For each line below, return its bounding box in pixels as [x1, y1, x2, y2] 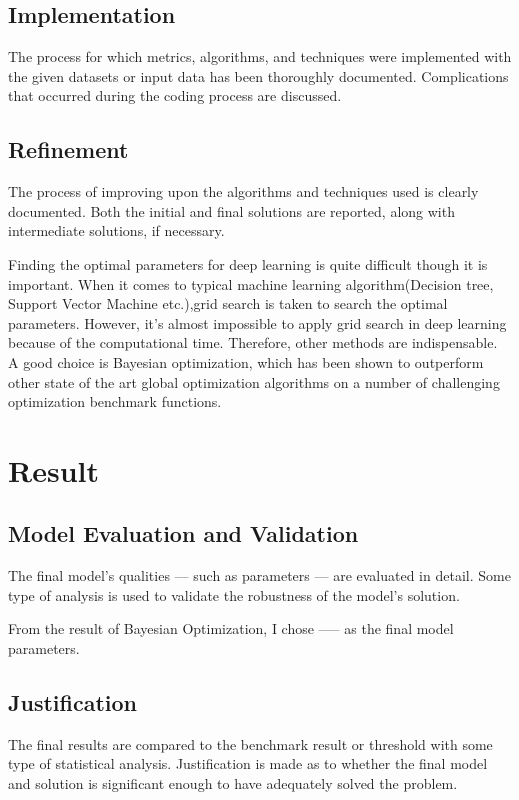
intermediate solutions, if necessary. [8, 220, 225, 241]
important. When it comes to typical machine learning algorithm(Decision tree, [8, 273, 494, 294]
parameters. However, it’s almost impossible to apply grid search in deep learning [8, 312, 507, 333]
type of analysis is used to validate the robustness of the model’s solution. [8, 584, 460, 605]
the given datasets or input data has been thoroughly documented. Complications [8, 65, 509, 86]
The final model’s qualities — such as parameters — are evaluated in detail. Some [8, 565, 511, 586]
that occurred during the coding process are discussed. [8, 85, 342, 106]
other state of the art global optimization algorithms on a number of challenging [8, 371, 500, 392]
